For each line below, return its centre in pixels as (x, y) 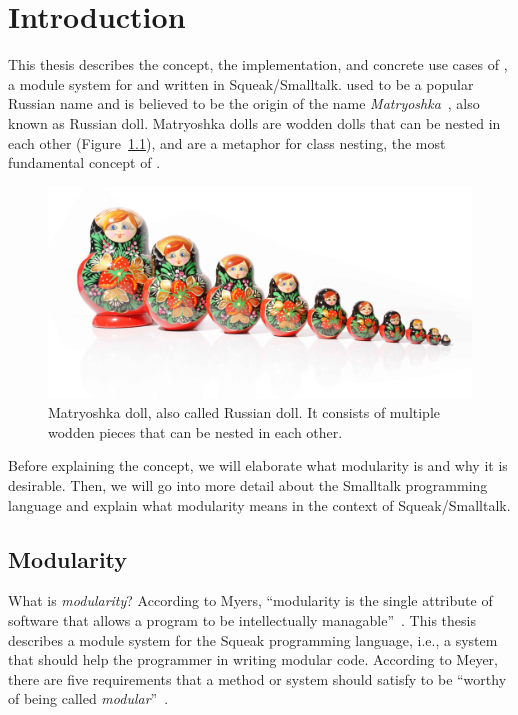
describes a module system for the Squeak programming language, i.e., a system (253, 639)
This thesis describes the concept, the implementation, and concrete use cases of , (258, 64)
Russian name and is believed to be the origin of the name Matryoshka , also (244, 103)
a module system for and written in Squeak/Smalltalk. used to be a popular (241, 83)
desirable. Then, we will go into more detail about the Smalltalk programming (248, 485)
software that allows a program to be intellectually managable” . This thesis (242, 620)
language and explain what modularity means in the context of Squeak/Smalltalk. (259, 504)
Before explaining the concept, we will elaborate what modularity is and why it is (258, 465)
